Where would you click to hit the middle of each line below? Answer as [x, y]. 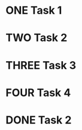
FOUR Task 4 [38, 93]
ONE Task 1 [34, 10]
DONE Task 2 [39, 120]
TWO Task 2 [37, 38]
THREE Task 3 [41, 65]
